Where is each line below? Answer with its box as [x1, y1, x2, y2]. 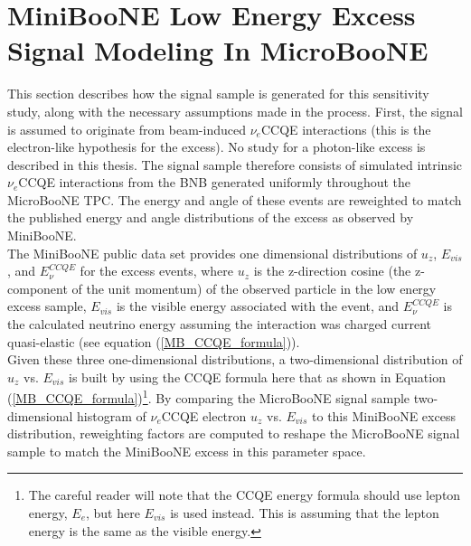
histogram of [77, 406, 146, 425]
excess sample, [7, 297, 87, 315]
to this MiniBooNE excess [312, 406, 456, 425]
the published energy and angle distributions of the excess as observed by [7, 208, 414, 227]
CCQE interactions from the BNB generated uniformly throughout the [18, 173, 410, 192]
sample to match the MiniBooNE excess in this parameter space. [7, 441, 366, 460]
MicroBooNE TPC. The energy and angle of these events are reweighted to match [7, 190, 462, 209]
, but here [86, 504, 140, 522]
